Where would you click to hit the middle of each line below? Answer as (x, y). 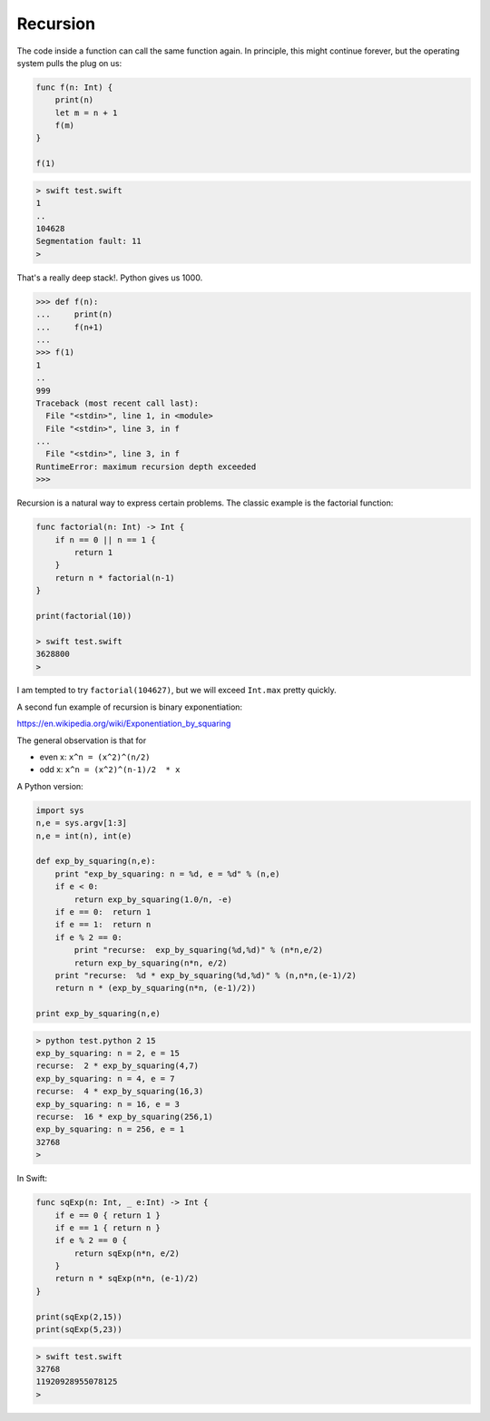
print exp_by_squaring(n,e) (98, 1014)
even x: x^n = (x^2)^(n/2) (95, 757)
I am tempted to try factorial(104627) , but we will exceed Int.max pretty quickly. (177, 691)
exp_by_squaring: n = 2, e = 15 (108, 1053)
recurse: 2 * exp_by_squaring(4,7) (118, 1066)
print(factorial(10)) (84, 616)
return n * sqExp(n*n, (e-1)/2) (127, 1279)
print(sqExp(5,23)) (79, 1330)
